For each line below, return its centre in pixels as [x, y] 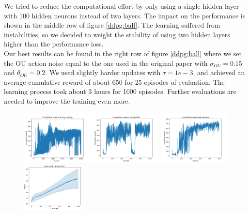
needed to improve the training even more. [67, 100]
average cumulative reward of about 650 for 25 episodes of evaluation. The [114, 82]
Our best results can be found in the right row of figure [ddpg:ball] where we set [123, 53]
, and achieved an [219, 72]
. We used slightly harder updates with [103, 72]
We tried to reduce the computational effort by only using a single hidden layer [122, 6]
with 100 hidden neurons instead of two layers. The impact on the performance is [125, 15]
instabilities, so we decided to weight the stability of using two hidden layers [117, 34]
